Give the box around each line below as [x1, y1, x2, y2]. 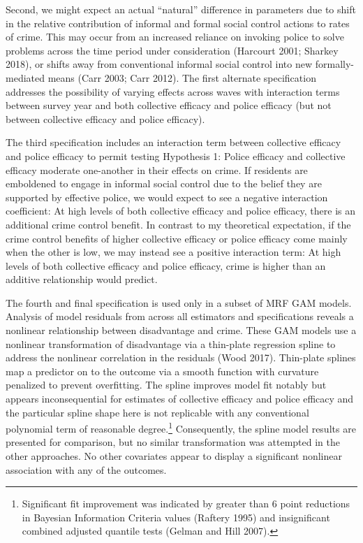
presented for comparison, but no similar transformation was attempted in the [6, 435, 340, 449]
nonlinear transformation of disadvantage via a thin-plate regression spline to [6, 336, 336, 351]
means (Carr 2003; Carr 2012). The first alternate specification [47, 70, 316, 85]
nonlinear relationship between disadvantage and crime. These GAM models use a [6, 323, 357, 338]
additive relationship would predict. [6, 272, 158, 287]
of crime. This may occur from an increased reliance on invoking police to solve [6, 29, 344, 44]
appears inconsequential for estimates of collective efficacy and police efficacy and [6, 391, 354, 406]
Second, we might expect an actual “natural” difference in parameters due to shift [6, 2, 356, 16]
